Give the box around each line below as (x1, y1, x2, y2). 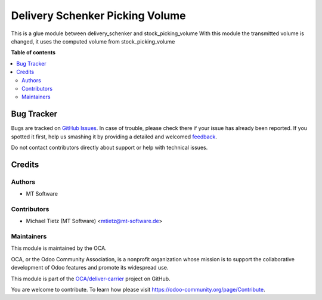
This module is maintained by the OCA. (11, 245, 107, 252)
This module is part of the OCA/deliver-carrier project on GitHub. (11, 275, 171, 282)
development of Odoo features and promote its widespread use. (11, 264, 169, 271)
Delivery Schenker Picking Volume (11, 9, 186, 22)
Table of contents (11, 49, 56, 56)
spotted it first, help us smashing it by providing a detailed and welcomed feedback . (11, 133, 218, 140)
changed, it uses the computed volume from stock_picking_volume (11, 38, 175, 45)
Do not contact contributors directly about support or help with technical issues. (11, 144, 208, 151)
